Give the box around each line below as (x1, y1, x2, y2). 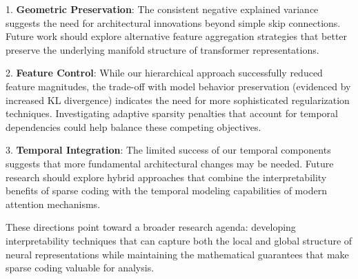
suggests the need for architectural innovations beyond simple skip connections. (6, 15, 341, 30)
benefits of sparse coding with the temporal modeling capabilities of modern (6, 183, 327, 198)
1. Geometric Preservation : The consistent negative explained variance (6, 2, 319, 16)
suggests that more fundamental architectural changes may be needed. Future (6, 156, 334, 170)
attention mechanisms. (6, 196, 101, 211)
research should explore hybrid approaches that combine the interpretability (6, 169, 327, 184)
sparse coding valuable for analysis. (6, 260, 155, 275)
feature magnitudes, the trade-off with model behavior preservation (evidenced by (6, 79, 351, 93)
